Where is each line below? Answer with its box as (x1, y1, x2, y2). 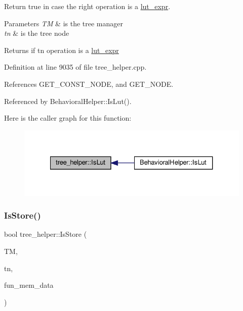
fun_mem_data (4, 280, 54, 290)
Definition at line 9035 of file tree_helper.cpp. (4, 62, 147, 72)
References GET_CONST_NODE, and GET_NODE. (4, 78, 174, 89)
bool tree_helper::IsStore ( (4, 229, 87, 239)
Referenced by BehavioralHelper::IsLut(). (4, 95, 132, 106)
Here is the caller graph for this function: (4, 113, 132, 123)
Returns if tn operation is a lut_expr (4, 44, 119, 55)
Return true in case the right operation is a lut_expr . (4, 1, 171, 11)
